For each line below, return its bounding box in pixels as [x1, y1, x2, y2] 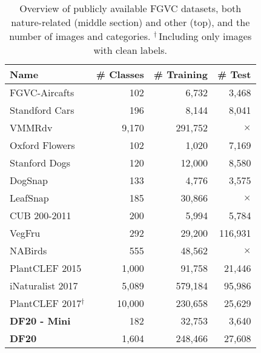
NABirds [10, 243, 47, 257]
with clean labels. [93, 43, 167, 57]
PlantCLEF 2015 [10, 261, 82, 275]
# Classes [96, 67, 144, 81]
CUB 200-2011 [10, 208, 71, 222]
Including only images [159, 29, 252, 43]
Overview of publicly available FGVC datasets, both [19, 1, 242, 15]
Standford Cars [10, 103, 74, 117]
